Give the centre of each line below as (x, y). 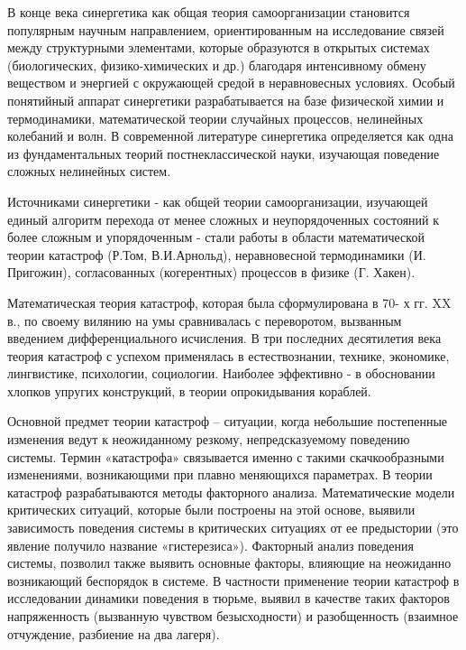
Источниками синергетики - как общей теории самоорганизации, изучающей (218, 201)
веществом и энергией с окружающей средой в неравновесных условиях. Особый (231, 83)
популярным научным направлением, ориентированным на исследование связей (226, 29)
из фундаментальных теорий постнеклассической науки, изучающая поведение (224, 153)
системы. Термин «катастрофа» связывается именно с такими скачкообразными (226, 456)
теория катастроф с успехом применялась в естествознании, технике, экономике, (228, 355)
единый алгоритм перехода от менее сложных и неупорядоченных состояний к (224, 219)
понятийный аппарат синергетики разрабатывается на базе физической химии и (226, 100)
